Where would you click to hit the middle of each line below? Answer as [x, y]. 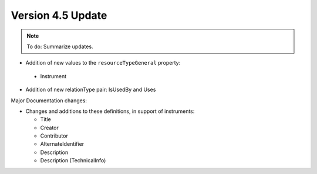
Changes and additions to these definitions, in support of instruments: [110, 111]
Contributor [54, 136]
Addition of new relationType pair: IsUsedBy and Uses [91, 90]
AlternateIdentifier [62, 144]
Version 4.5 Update [59, 15]
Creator [49, 128]
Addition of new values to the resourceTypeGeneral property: [103, 63]
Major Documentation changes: [49, 101]
